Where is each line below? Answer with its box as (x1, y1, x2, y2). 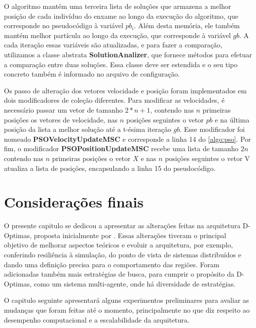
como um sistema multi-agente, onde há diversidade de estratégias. (34, 278, 236, 288)
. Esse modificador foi (180, 124, 245, 134)
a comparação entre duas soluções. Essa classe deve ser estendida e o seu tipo (4, 59, 238, 69)
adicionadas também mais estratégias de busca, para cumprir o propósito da (4, 269, 234, 279)
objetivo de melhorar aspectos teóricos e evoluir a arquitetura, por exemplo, (4, 240, 233, 250)
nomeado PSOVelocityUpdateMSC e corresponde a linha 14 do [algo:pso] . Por (4, 133, 251, 144)
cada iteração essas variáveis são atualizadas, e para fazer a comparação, (4, 40, 222, 50)
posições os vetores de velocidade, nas (4, 114, 118, 124)
